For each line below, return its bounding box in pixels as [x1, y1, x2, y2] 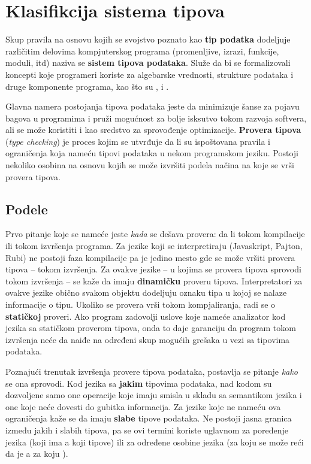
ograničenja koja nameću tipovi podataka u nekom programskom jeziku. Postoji [5, 147, 298, 159]
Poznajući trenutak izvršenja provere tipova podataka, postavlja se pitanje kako [5, 365, 298, 377]
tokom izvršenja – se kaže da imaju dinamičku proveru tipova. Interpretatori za [5, 274, 303, 287]
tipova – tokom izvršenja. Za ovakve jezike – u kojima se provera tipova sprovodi [5, 263, 301, 275]
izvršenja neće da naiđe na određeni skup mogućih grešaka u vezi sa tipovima [5, 333, 290, 345]
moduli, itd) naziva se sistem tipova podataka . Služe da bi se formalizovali [5, 56, 291, 69]
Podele [5, 199, 48, 218]
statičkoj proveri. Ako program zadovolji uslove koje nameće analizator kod [5, 310, 286, 322]
